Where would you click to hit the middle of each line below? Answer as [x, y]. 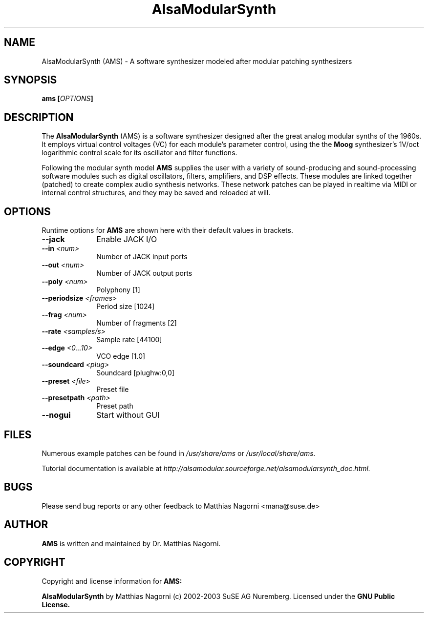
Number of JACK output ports [144, 273]
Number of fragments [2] [137, 323]
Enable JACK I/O [127, 239]
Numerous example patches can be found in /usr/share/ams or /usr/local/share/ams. [179, 453]
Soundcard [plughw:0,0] [136, 373]
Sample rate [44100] [129, 340]
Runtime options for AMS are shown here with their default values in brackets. [167, 230]
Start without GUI [128, 415]
